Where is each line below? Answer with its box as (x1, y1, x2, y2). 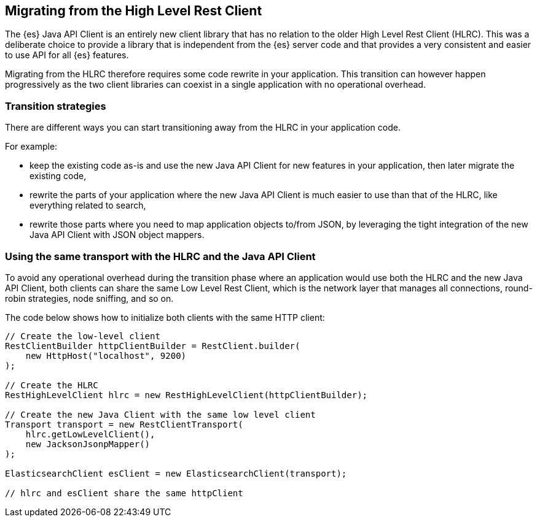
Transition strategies (5, 99, 106, 112)
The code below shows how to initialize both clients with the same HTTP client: (5, 312, 325, 323)
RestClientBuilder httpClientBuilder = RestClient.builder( (5, 340, 300, 351)
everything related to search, (29, 200, 146, 211)
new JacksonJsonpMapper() (25, 439, 151, 449)
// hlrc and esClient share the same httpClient (5, 488, 243, 498)
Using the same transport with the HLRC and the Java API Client (5, 250, 316, 263)
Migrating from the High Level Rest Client (5, 3, 262, 18)
